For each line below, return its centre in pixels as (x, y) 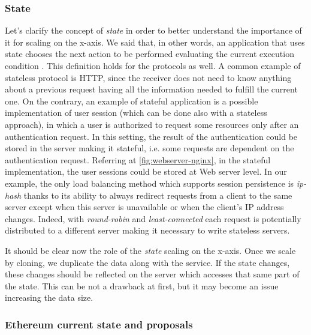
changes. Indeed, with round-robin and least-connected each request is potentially (153, 218)
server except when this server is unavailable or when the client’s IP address (144, 207)
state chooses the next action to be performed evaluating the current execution (150, 54)
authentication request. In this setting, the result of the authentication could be (151, 136)
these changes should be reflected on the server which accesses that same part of (152, 274)
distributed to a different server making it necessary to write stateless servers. (147, 230)
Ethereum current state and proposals (99, 324)
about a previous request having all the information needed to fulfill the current (151, 89)
